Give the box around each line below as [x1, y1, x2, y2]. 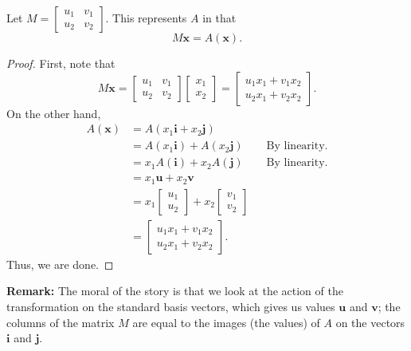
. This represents [105, 10, 187, 26]
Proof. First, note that [6, 55, 115, 71]
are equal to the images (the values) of [132, 314, 320, 330]
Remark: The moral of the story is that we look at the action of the [6, 282, 343, 299]
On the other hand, [6, 105, 101, 121]
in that [202, 10, 237, 26]
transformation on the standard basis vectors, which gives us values [6, 298, 335, 315]
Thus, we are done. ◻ [6, 255, 114, 272]
